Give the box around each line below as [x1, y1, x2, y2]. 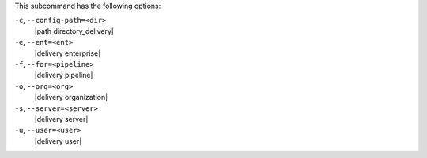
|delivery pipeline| [34, 71, 93, 80]
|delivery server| [34, 114, 89, 123]
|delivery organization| [34, 93, 108, 102]
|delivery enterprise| [34, 48, 101, 58]
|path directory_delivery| [34, 26, 115, 35]
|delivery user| [34, 136, 82, 145]
